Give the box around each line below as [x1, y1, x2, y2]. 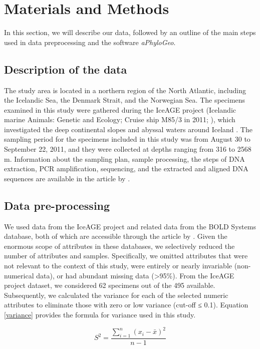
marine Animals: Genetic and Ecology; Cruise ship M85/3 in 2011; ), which [4, 114, 235, 125]
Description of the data [4, 61, 127, 77]
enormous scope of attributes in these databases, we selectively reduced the [4, 240, 235, 251]
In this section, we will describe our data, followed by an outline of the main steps [4, 27, 256, 38]
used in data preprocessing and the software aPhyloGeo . [4, 37, 176, 47]
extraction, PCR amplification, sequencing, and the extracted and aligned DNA [4, 163, 248, 174]
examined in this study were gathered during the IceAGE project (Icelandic [4, 104, 236, 115]
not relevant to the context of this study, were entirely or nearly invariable [4, 260, 232, 271]
